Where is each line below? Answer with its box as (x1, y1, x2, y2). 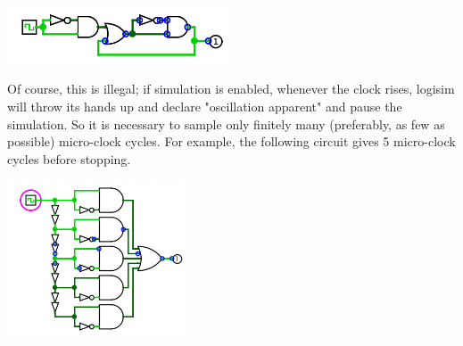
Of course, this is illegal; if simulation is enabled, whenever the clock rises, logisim (7, 79, 455, 98)
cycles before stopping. (7, 149, 131, 168)
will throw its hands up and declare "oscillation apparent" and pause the (7, 96, 402, 115)
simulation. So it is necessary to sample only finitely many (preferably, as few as (7, 114, 445, 133)
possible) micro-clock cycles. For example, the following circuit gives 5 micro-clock (7, 132, 456, 151)
